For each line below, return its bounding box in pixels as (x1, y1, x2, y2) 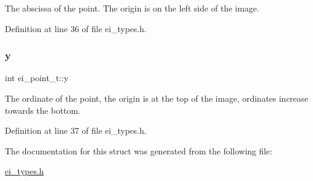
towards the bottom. (5, 104, 80, 116)
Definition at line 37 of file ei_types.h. (5, 124, 147, 137)
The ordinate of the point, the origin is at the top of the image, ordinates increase (5, 92, 309, 104)
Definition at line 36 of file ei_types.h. (5, 22, 147, 35)
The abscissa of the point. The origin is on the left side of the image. (5, 2, 259, 14)
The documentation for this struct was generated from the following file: (5, 144, 273, 157)
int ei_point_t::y (5, 71, 69, 84)
